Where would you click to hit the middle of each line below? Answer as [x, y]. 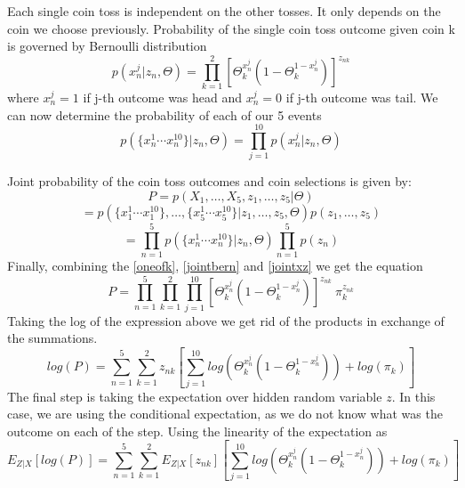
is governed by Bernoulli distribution [107, 46]
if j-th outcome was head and [163, 97]
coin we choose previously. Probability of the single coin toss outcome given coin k [231, 28]
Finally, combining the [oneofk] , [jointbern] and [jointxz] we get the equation [215, 265]
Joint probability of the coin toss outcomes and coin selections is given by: [209, 181]
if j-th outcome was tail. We [362, 97]
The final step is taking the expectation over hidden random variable [195, 396]
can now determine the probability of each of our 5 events [164, 114]
